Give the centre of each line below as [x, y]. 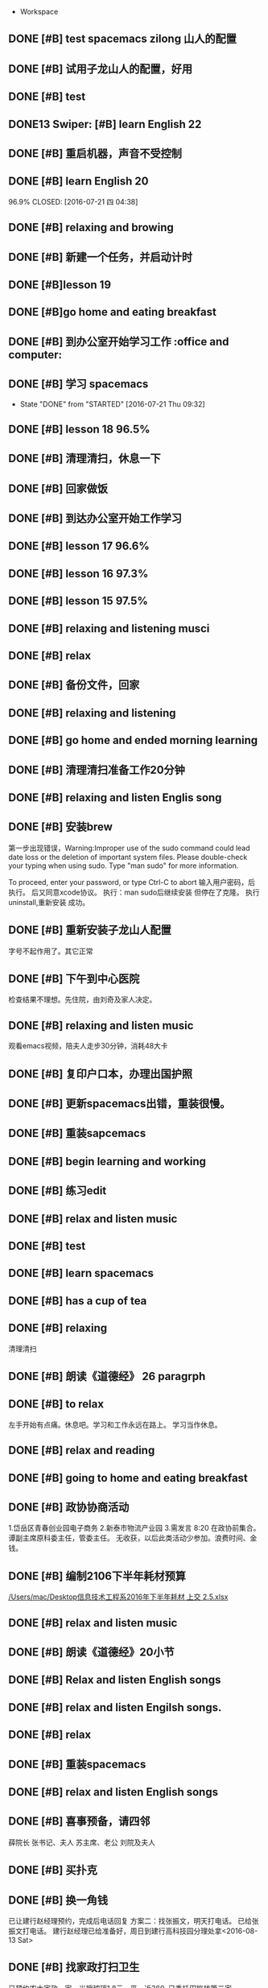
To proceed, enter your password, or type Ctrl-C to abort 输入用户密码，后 [132, 882]
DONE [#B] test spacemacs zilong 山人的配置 [123, 39]
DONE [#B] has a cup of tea [78, 1301]
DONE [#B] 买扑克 [53, 1870]
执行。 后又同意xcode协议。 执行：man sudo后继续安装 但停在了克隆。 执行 [134, 892]
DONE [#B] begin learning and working [107, 1161]
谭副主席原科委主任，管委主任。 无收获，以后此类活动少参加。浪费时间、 [129, 1538]
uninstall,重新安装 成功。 [49, 902]
